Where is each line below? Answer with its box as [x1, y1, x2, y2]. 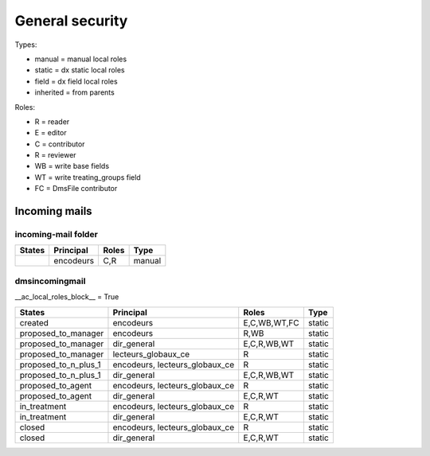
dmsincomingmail [14, 275, 86, 286]
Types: [14, 40, 37, 49]
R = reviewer [34, 150, 76, 160]
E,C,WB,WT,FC [243, 317, 299, 328]
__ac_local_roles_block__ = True [14, 292, 119, 302]
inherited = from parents [34, 88, 115, 97]
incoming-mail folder [14, 229, 99, 240]
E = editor [34, 128, 67, 138]
